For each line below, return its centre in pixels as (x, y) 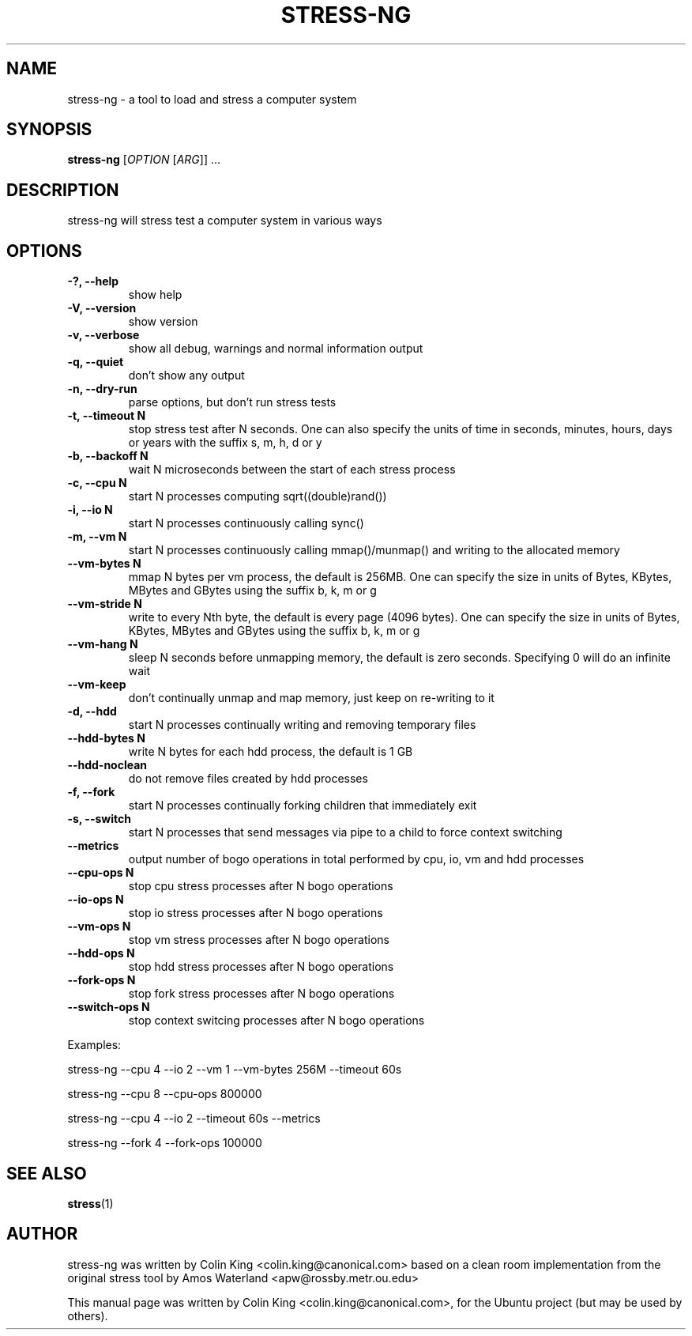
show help (155, 295)
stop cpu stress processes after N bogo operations (261, 886)
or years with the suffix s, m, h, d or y (225, 443)
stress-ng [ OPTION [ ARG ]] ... (144, 160)
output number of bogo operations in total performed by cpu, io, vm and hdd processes (356, 859)
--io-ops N (96, 900)
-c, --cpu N (97, 483)
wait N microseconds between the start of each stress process (292, 470)
